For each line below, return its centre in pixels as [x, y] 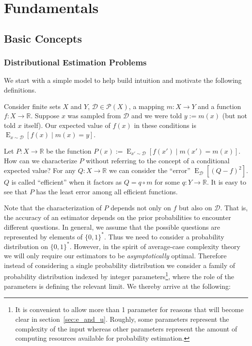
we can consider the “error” [150, 170]
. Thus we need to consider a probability [164, 236]
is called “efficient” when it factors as [67, 182]
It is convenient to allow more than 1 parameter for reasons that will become [129, 309]
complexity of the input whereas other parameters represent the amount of [126, 328]
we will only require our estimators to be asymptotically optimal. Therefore [115, 256]
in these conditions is [165, 125]
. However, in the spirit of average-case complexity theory [155, 246]
